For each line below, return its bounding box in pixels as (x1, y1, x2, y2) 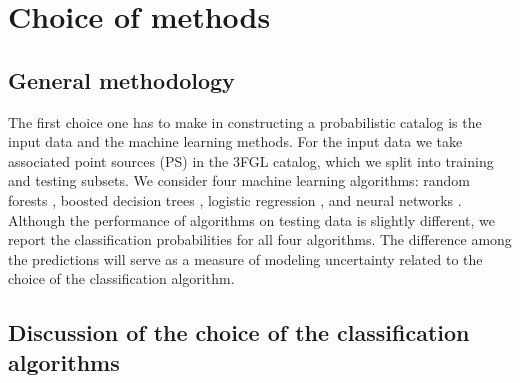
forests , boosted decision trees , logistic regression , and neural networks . (8, 189, 462, 210)
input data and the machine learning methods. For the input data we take (8, 131, 463, 152)
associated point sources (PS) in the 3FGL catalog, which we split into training (8, 150, 494, 171)
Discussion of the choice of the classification (8, 317, 470, 348)
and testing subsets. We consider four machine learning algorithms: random (8, 170, 470, 191)
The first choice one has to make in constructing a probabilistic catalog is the (8, 111, 482, 132)
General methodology (8, 64, 235, 95)
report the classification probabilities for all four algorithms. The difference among (8, 229, 512, 250)
